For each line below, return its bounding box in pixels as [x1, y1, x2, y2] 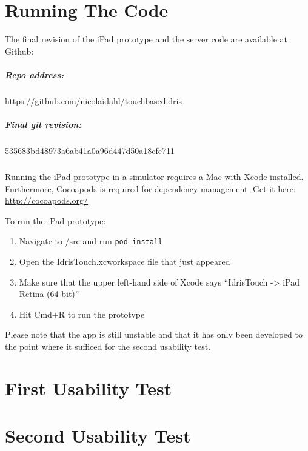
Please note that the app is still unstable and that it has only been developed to [5, 328, 303, 341]
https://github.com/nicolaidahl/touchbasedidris [5, 94, 182, 107]
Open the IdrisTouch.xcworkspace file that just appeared [19, 255, 230, 268]
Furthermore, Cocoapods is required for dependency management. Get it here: [5, 182, 296, 195]
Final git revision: [5, 118, 82, 131]
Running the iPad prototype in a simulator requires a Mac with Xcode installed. [5, 170, 304, 182]
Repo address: [5, 68, 64, 81]
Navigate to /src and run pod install [19, 235, 163, 247]
